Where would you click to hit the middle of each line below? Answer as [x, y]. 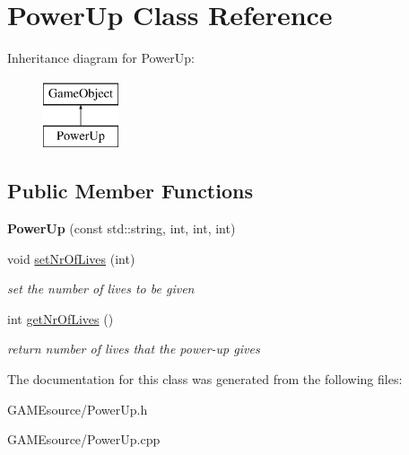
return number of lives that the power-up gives [134, 349]
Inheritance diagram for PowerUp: [101, 58]
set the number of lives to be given [101, 289]
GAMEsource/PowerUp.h [78, 409]
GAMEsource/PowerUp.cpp [84, 439]
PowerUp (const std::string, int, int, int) [122, 228]
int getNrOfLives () [61, 318]
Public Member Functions [130, 191]
